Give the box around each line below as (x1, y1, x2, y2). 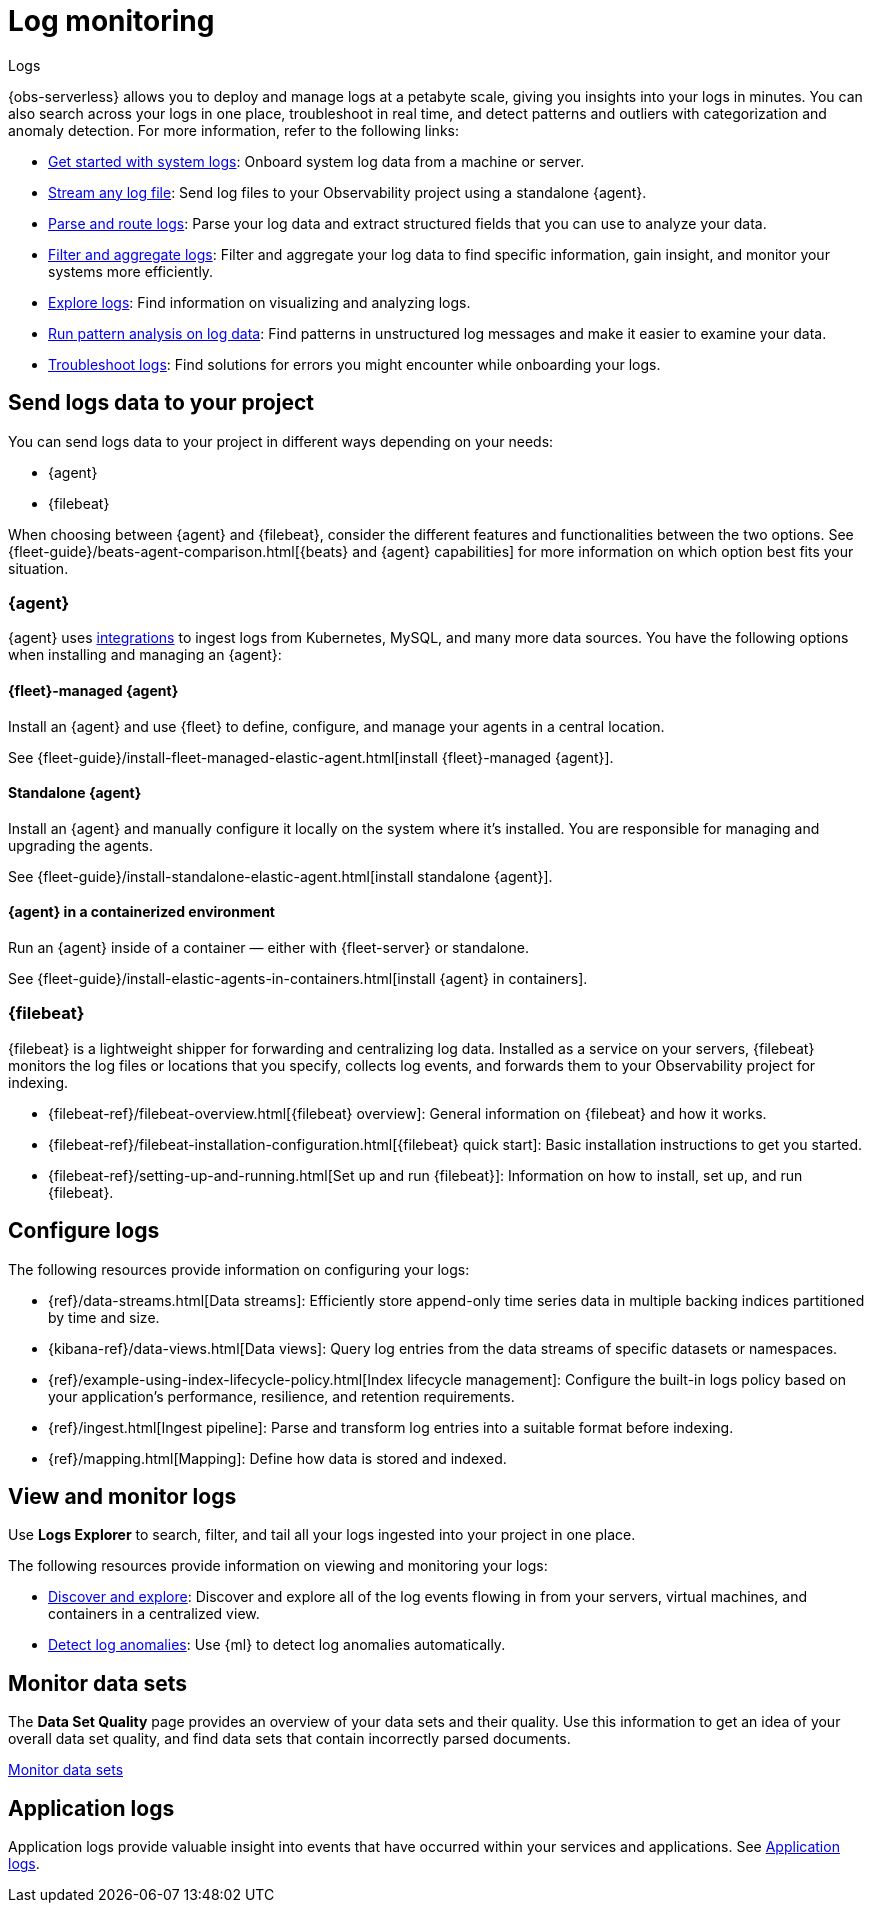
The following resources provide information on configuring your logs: (8, 1260, 470, 1278)
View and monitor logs (8, 1484, 237, 1510)
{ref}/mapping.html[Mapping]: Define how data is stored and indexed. (48, 1449, 507, 1467)
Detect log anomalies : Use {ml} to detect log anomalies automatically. (48, 1636, 506, 1654)
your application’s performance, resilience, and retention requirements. (48, 1387, 515, 1405)
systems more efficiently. (48, 262, 214, 280)
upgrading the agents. (8, 836, 154, 854)
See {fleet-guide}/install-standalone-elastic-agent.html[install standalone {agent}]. (8, 867, 553, 885)
